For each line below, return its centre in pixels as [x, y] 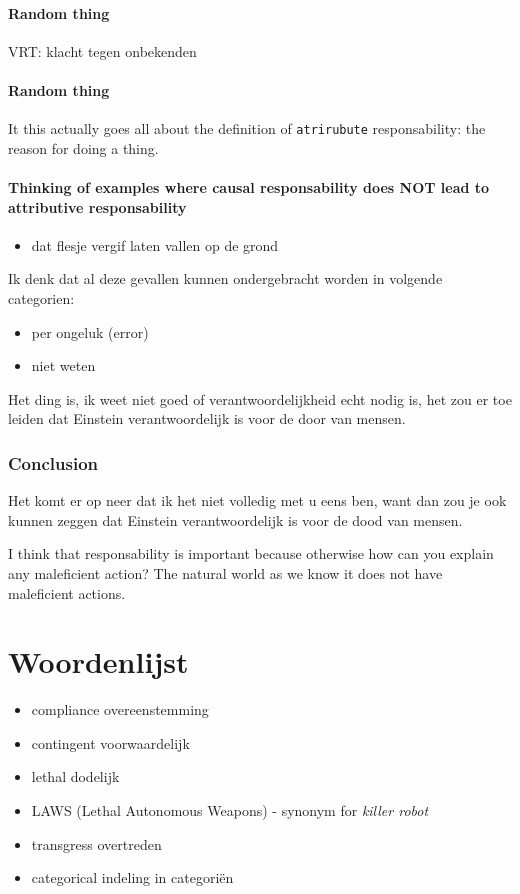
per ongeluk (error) [90, 331]
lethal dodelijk [75, 776]
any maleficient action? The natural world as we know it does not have [225, 572]
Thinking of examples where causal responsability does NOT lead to [249, 187]
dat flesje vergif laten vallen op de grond [155, 244]
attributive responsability [97, 206]
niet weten [63, 365]
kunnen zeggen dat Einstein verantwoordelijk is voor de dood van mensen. [235, 519]
